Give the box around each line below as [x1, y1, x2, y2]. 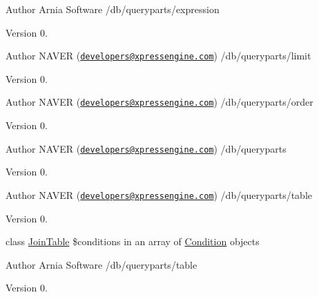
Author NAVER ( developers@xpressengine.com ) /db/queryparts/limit [6, 48, 311, 63]
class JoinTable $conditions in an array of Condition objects [6, 234, 260, 249]
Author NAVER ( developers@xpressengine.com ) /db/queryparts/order [6, 95, 313, 109]
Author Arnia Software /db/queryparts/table [6, 257, 197, 271]
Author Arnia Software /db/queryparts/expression [6, 2, 220, 16]
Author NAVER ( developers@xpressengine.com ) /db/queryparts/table [6, 187, 313, 202]
